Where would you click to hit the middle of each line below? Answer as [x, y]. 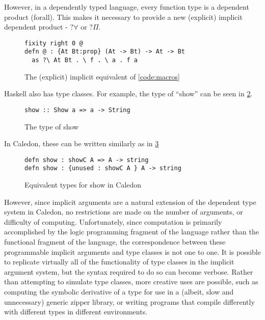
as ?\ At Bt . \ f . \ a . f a [85, 60]
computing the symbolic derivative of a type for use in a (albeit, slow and [119, 292]
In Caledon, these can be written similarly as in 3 [82, 143]
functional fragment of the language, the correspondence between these [115, 242]
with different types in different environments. [76, 312]
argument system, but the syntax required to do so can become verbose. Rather [129, 271]
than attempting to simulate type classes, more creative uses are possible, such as [131, 282]
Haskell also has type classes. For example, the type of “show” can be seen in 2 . [128, 94]
